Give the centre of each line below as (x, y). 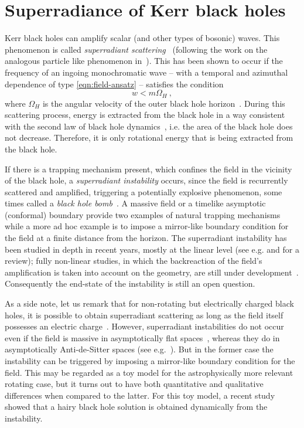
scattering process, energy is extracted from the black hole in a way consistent (145, 115)
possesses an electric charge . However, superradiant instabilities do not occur (144, 326)
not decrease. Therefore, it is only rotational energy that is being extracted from (149, 137)
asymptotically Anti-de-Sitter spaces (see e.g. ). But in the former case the (139, 349)
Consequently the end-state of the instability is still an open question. (130, 283)
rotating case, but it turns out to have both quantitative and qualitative (134, 384)
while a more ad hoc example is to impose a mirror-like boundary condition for (147, 226)
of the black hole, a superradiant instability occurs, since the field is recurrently (146, 180)
